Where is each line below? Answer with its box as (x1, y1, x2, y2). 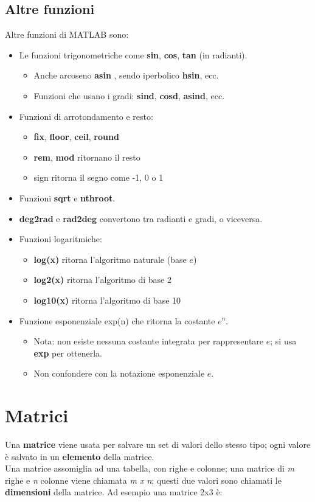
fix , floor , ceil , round (33, 130, 119, 143)
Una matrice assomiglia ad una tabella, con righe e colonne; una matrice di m (5, 462, 295, 475)
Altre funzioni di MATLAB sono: (5, 28, 129, 41)
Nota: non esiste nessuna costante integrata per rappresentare (33, 335, 264, 347)
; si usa (270, 335, 297, 347)
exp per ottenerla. (33, 346, 103, 359)
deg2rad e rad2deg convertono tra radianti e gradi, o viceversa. (19, 212, 263, 225)
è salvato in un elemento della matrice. (5, 450, 154, 462)
